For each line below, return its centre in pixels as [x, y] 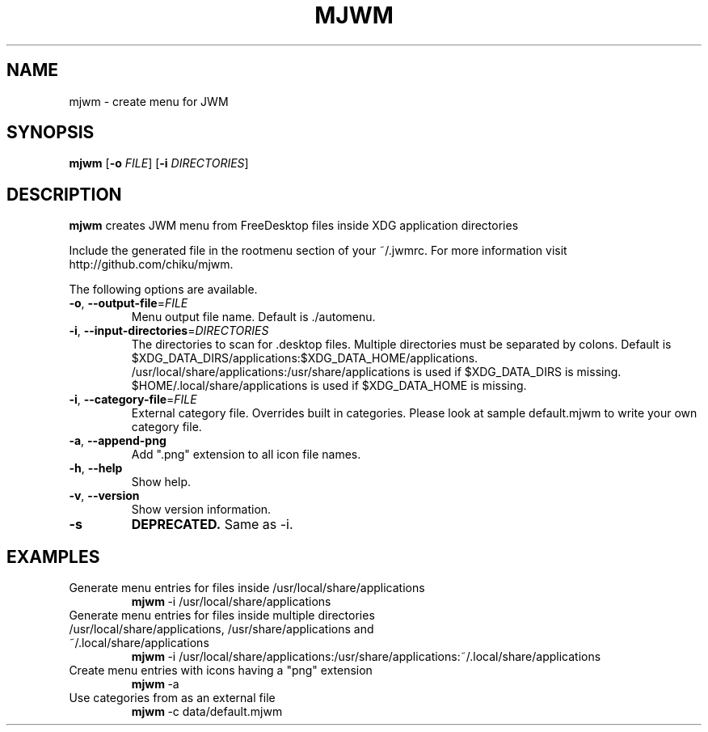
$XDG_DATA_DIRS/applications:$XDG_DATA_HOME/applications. [305, 358]
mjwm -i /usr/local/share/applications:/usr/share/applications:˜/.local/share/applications [366, 657]
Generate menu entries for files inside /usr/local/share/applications [247, 588]
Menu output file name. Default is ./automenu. [253, 317]
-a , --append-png [118, 441]
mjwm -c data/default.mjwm [207, 712]
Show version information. [201, 510]
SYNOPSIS [51, 133]
